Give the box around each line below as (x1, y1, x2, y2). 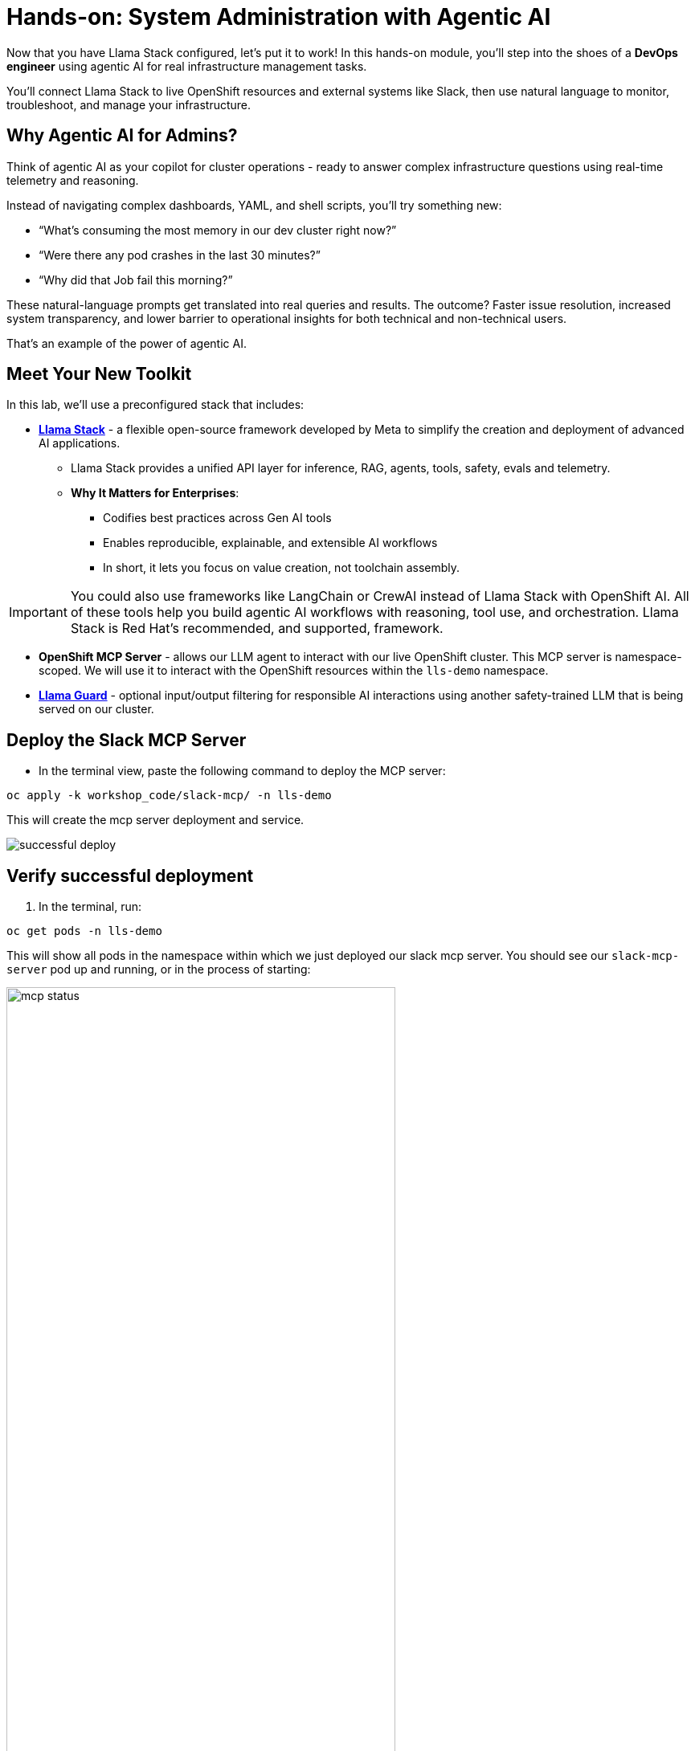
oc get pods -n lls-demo (6, 924, 162, 938)
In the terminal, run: (39, 900, 142, 914)
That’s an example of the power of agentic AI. (6, 336, 247, 350)
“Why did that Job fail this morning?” (39, 272, 233, 287)
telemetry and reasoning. (6, 173, 139, 187)
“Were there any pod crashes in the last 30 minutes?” (39, 247, 321, 262)
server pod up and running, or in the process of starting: (6, 962, 311, 977)
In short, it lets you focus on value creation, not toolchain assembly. (103, 561, 460, 575)
